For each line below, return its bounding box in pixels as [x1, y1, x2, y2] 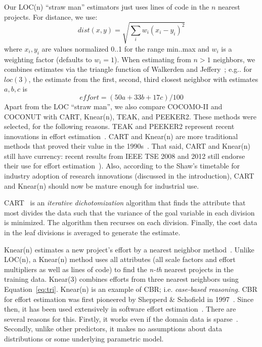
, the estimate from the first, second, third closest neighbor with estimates [28, 73, 258, 84]
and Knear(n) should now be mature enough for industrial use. [4, 180, 199, 191]
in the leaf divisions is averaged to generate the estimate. [4, 227, 181, 238]
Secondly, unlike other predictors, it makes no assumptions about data [4, 323, 223, 334]
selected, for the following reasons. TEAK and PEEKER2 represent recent [4, 121, 235, 132]
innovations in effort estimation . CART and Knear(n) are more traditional [4, 131, 238, 141]
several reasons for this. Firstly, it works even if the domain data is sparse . [4, 313, 238, 324]
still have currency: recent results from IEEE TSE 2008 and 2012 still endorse [4, 150, 245, 161]
